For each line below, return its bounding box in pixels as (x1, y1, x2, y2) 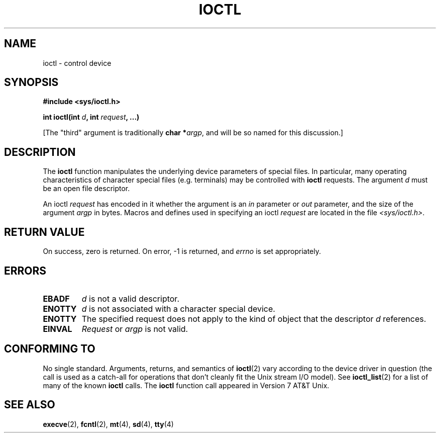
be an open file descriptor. (43, 184, 130, 193)
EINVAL (43, 323, 72, 334)
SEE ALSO (4, 398, 55, 411)
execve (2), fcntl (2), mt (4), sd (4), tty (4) (43, 419, 174, 428)
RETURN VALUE (4, 225, 85, 238)
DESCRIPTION (4, 145, 76, 158)
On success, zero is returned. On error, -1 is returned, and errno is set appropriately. (43, 247, 321, 256)
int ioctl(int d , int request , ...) (43, 113, 140, 122)
